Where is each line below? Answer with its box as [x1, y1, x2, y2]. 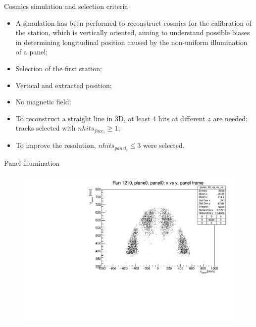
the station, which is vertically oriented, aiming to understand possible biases [15, 27, 250, 38]
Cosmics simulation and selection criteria [4, 1, 128, 11]
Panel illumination [4, 157, 60, 168]
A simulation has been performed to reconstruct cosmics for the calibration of [15, 17, 252, 28]
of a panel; [15, 47, 48, 57]
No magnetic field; [15, 96, 71, 107]
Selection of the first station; [15, 63, 102, 73]
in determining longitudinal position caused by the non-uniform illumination [15, 37, 248, 47]
